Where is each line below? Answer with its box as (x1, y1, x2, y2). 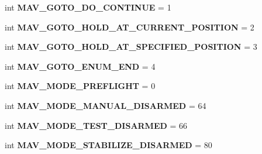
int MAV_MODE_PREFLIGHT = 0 (5, 80, 156, 92)
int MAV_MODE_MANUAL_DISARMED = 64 (5, 99, 206, 111)
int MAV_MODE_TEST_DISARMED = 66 (5, 119, 188, 131)
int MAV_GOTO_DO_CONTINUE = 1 (5, 1, 171, 13)
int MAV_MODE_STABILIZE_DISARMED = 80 (5, 139, 212, 151)
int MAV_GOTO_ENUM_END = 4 (5, 60, 156, 72)
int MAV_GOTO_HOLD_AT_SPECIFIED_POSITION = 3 (5, 40, 257, 53)
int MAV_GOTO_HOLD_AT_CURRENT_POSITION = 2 (5, 20, 254, 33)
